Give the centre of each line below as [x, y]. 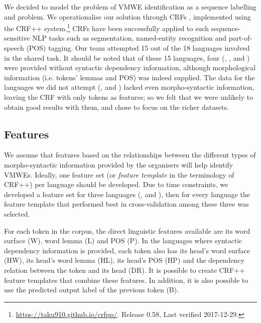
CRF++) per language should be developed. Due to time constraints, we [116, 184]
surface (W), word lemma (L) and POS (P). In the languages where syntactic [123, 240]
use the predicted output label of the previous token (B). [92, 290]
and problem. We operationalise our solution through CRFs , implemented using [127, 16]
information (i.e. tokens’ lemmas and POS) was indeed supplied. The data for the [129, 77]
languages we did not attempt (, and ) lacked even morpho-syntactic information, [129, 87]
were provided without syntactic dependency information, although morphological [130, 67]
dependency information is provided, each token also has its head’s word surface [127, 250]
